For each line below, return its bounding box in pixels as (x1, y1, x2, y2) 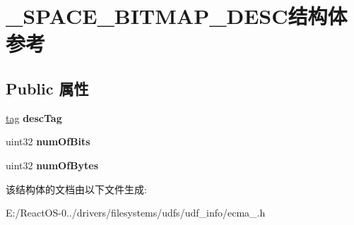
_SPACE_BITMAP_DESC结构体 (6, 1, 348, 30)
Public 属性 (6, 77, 89, 99)
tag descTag (6, 110, 62, 125)
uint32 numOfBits (6, 134, 90, 149)
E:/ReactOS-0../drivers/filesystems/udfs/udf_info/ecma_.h (6, 205, 266, 220)
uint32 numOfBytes (6, 157, 98, 172)
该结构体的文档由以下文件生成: (6, 181, 147, 196)
